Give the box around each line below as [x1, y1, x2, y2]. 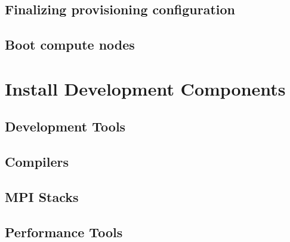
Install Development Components [5, 76, 286, 100]
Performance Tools [5, 222, 123, 241]
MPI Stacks [5, 187, 79, 206]
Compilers [5, 152, 69, 171]
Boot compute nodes [5, 35, 135, 54]
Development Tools [5, 117, 126, 136]
